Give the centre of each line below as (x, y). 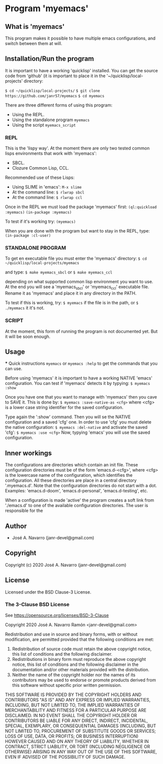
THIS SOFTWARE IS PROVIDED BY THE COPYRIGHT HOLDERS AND (73, 695)
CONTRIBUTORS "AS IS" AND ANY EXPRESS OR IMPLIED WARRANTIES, (78, 700)
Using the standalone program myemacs (51, 120)
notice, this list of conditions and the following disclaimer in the (75, 664)
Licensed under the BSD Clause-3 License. (48, 592)
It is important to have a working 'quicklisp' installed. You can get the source (81, 70)
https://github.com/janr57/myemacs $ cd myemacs (55, 96)
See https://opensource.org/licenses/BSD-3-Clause (57, 615)
